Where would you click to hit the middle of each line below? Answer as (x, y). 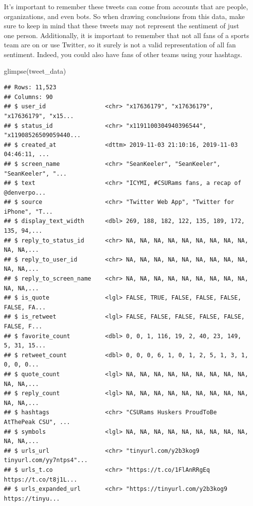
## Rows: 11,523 (30, 88)
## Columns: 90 (29, 97)
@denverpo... (25, 192)
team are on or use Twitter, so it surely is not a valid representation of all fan (120, 45)
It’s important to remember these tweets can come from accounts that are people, (126, 6)
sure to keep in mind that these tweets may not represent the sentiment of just (122, 26)
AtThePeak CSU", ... (37, 422)
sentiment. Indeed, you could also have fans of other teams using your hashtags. (123, 54)
